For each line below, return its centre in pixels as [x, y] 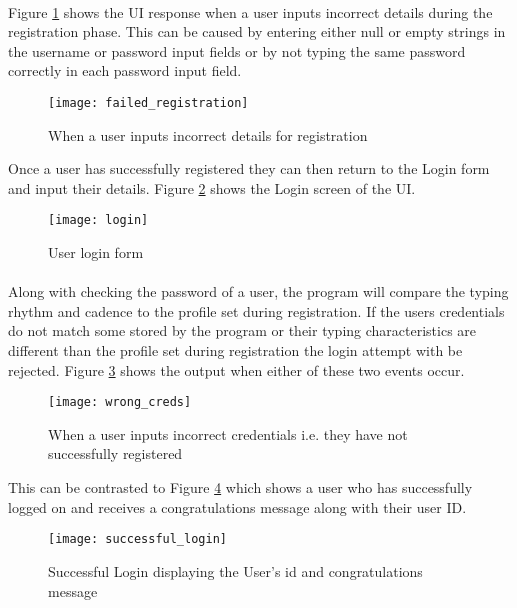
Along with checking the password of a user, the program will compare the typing [258, 291]
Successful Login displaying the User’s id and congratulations [235, 570]
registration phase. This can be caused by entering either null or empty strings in [257, 31]
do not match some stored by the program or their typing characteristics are [242, 330]
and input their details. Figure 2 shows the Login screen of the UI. [212, 187]
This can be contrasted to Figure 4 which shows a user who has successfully [240, 487]
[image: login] [98, 220]
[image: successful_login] [137, 539]
